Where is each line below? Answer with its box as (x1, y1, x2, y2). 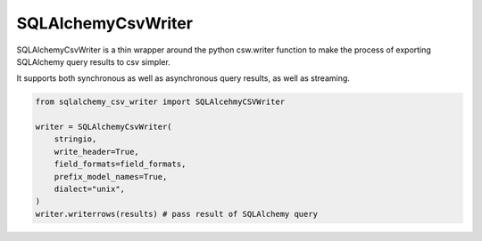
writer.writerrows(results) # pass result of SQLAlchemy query (35, 209, 319, 219)
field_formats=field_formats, (54, 159, 187, 169)
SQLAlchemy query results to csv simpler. (16, 56, 171, 67)
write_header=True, (54, 147, 140, 157)
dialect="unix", (54, 184, 125, 195)
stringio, (54, 134, 97, 144)
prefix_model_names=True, (54, 172, 168, 181)
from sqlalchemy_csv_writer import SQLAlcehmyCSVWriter (35, 97, 286, 107)
